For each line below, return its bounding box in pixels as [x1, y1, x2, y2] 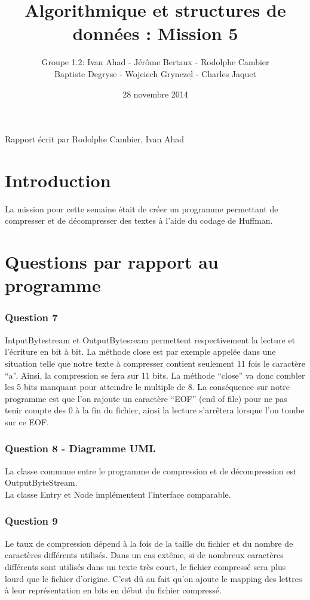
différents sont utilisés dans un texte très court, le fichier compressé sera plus [5, 560, 286, 572]
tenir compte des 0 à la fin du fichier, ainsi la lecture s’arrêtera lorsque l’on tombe [5, 404, 305, 416]
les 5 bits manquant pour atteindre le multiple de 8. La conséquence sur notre [5, 380, 290, 393]
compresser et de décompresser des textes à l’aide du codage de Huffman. [5, 214, 273, 227]
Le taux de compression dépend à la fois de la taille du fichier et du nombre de [5, 537, 293, 549]
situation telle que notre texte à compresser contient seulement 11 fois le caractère [5, 357, 305, 369]
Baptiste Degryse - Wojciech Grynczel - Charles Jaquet [54, 67, 256, 80]
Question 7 [5, 310, 58, 325]
